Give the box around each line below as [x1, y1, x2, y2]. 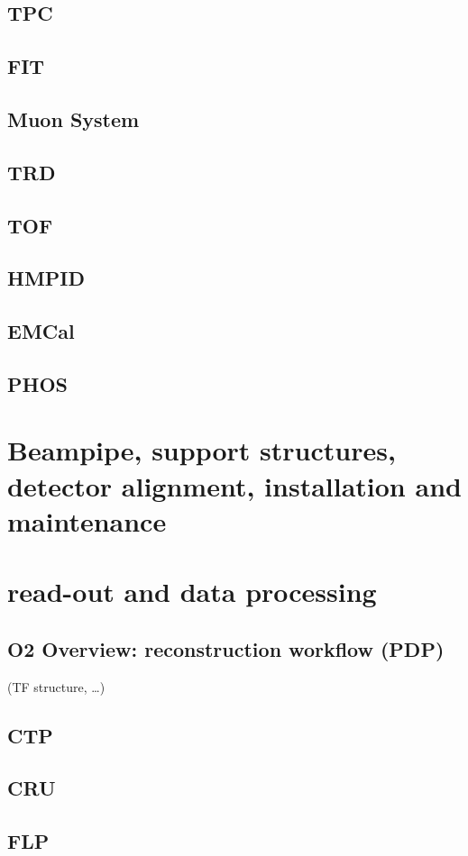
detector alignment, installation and [7, 467, 462, 504]
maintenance [7, 502, 167, 539]
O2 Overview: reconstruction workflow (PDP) [7, 634, 445, 662]
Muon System [7, 105, 140, 132]
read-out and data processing [7, 573, 377, 610]
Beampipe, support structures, [7, 432, 396, 469]
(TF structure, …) [7, 677, 106, 696]
